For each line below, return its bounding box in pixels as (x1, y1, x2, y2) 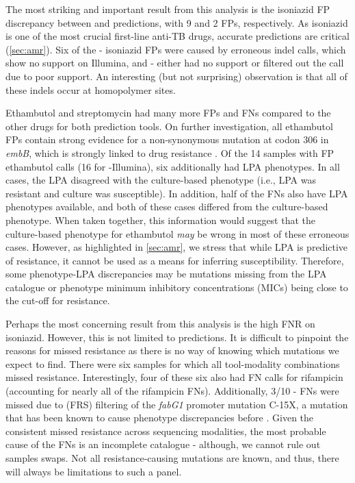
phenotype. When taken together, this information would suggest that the (5, 212, 316, 227)
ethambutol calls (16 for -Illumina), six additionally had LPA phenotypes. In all (5, 159, 340, 173)
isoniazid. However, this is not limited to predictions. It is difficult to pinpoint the (5, 330, 349, 344)
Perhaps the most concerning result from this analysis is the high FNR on (5, 317, 315, 331)
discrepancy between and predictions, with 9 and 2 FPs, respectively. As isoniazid (5, 15, 348, 29)
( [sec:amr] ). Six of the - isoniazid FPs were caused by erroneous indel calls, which (5, 42, 346, 56)
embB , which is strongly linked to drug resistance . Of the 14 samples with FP (5, 145, 334, 160)
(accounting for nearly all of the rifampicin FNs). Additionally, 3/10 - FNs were (5, 384, 339, 398)
